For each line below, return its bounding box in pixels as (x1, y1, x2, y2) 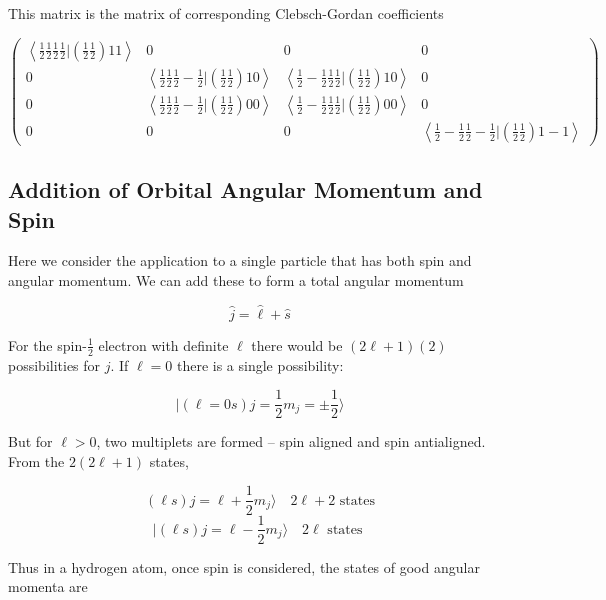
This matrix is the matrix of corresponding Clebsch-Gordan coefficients (8, 3, 444, 23)
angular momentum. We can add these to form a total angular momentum (8, 269, 464, 290)
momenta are (8, 576, 88, 597)
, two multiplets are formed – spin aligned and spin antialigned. (96, 431, 486, 452)
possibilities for (8, 354, 101, 375)
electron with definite (98, 334, 229, 355)
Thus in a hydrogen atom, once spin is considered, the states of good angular (8, 556, 480, 577)
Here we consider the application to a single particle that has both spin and (8, 250, 472, 271)
